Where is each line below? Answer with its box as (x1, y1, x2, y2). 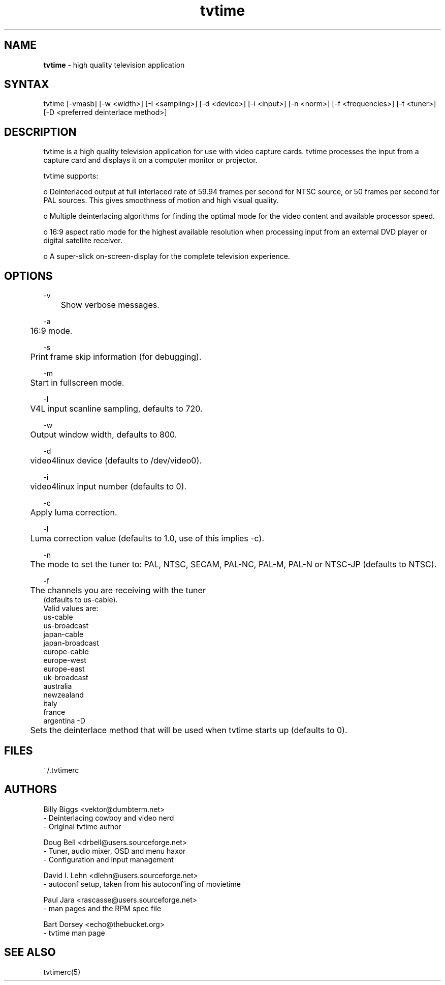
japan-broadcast (43, 639, 99, 648)
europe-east (43, 664, 85, 674)
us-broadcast (43, 621, 89, 630)
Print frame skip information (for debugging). (30, 352, 202, 362)
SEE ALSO (4, 946, 56, 959)
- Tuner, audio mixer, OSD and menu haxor (43, 846, 186, 855)
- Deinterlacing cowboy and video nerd (43, 813, 174, 822)
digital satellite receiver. (43, 236, 122, 245)
